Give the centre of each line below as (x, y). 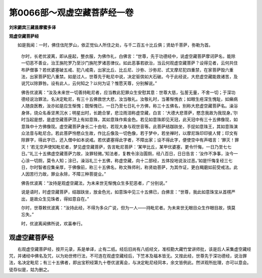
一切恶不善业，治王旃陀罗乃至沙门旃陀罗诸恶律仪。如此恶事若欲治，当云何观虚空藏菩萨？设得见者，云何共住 (129, 63)
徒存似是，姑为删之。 (30, 269)
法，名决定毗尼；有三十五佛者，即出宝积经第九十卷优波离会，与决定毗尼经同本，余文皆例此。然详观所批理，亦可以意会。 (130, 262)
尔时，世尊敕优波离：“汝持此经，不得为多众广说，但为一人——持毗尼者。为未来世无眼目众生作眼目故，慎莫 (128, 207)
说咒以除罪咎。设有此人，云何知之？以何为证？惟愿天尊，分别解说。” (89, 83)
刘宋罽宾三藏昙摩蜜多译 (32, 27)
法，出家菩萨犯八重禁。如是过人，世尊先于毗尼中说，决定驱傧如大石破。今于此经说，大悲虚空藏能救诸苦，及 (129, 76)
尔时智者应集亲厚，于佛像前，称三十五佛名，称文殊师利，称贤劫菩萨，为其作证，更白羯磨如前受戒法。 (131, 167)
